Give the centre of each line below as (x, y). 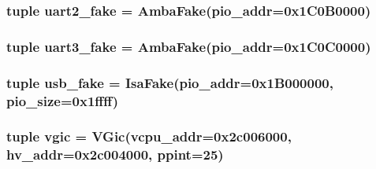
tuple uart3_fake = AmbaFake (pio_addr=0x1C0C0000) (189, 46)
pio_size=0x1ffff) (63, 100)
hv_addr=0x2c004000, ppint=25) (115, 154)
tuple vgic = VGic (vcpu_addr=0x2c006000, (149, 136)
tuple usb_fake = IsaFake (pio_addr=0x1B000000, (170, 82)
